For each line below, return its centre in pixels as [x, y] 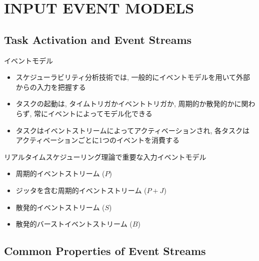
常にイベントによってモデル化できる [93, 113]
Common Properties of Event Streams [105, 251]
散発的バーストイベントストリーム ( [74, 224]
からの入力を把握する [51, 87]
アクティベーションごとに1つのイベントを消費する [97, 140]
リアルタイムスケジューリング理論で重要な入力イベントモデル [105, 156]
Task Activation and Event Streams [98, 39]
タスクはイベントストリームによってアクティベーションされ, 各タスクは [132, 130]
